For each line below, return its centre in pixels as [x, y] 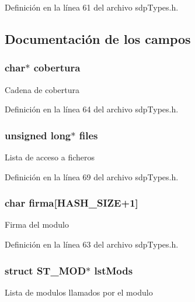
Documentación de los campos [98, 38]
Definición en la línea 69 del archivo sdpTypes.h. [92, 176]
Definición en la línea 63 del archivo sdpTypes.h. [92, 244]
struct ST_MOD [46, 270]
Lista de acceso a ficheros [50, 157]
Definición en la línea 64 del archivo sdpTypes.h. [92, 109]
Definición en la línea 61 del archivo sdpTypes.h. [92, 7]
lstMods [114, 270]
